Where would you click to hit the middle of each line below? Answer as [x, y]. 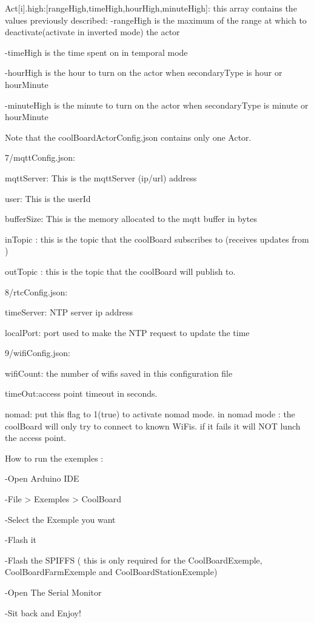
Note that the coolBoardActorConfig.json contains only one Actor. [128, 137]
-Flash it [21, 540]
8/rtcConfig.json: [36, 291]
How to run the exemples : [54, 458]
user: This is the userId [48, 198]
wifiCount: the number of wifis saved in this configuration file [119, 373]
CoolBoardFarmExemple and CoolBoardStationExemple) [111, 572]
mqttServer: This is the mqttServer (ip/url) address [101, 177]
